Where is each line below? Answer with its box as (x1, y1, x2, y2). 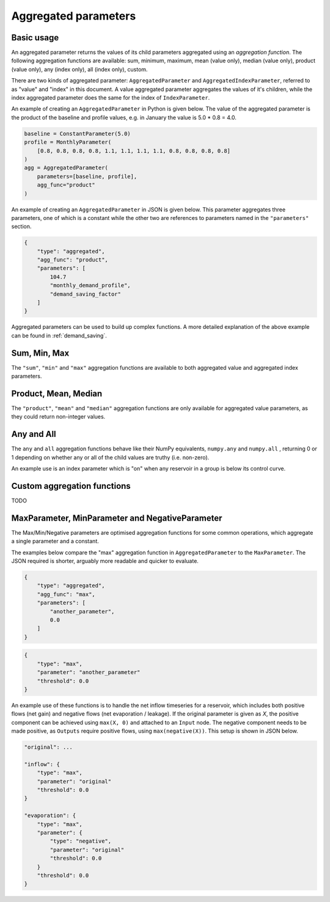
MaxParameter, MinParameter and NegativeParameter (11, 513, 222, 523)
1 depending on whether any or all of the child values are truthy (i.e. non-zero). (11, 453, 210, 461)
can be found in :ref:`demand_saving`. (11, 332, 107, 339)
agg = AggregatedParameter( (24, 164, 108, 171)
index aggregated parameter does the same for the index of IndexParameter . (11, 94, 210, 101)
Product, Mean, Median (11, 388, 103, 398)
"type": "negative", (50, 838, 112, 845)
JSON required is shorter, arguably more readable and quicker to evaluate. (11, 557, 199, 565)
